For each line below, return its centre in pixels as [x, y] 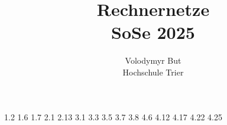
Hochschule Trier [153, 72]
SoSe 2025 [153, 32]
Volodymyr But [153, 60]
